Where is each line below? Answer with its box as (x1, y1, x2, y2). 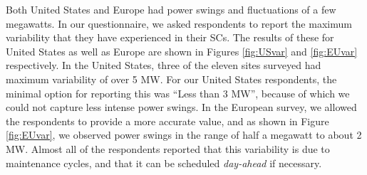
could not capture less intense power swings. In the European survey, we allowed (6, 100, 357, 115)
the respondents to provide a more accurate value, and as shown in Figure (6, 113, 329, 128)
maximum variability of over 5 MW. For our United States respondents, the (6, 71, 337, 86)
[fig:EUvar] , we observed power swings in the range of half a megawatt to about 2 (6, 127, 362, 142)
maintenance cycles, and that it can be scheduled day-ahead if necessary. (6, 155, 322, 170)
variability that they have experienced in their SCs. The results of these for (6, 30, 334, 45)
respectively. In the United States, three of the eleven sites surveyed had (6, 58, 321, 73)
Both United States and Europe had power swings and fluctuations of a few (6, 2, 336, 16)
